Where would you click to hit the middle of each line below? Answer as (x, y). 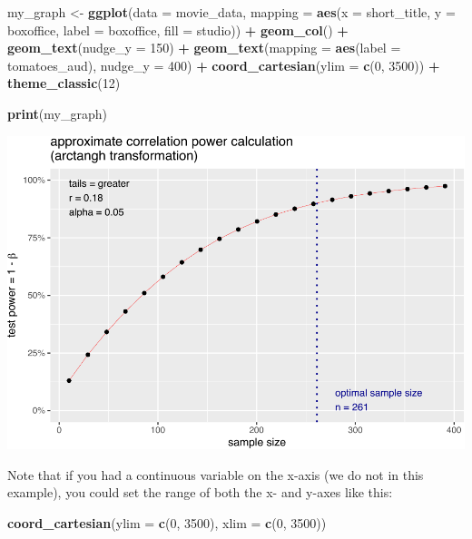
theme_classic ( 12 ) (64, 83)
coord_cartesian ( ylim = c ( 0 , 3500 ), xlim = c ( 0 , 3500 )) (167, 523)
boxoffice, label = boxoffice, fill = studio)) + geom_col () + (178, 29)
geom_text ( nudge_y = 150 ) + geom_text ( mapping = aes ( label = (204, 48)
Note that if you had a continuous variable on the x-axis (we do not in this (216, 474)
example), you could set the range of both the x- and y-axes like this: (200, 492)
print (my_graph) (57, 113)
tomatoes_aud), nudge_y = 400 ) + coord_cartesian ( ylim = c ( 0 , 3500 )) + (224, 65)
